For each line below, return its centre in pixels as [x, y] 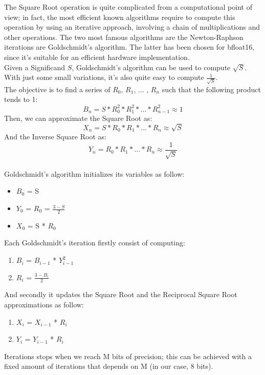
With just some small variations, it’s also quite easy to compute [104, 77]
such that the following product [211, 89]
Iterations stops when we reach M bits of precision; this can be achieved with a [128, 356]
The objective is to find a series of [57, 89]
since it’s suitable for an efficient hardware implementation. [97, 57]
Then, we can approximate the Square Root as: [78, 118]
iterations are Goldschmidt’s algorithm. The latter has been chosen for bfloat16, [129, 47]
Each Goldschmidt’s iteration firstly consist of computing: [95, 243]
